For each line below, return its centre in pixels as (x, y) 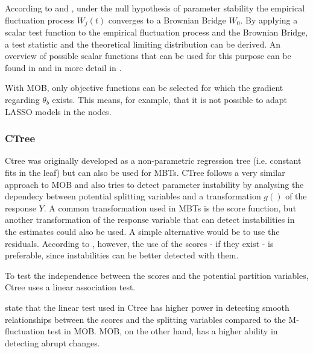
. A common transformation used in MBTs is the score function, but (170, 208)
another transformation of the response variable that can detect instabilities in (150, 220)
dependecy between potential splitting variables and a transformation (133, 196)
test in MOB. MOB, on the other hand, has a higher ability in (163, 331)
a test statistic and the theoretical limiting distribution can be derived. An (143, 44)
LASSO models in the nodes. (58, 111)
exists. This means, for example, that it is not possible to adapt (170, 100)
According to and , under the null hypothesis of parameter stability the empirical (155, 8)
